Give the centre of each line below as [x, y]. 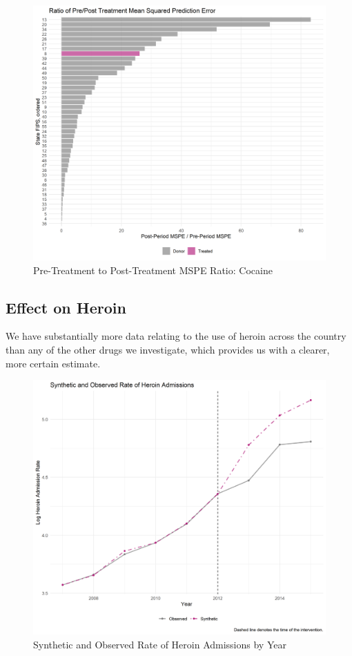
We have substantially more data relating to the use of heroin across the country [176, 336]
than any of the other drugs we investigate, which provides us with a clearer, [168, 349]
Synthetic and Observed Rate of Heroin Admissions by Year [160, 644]
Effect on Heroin [66, 307]
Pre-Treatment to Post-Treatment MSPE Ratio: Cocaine [153, 270]
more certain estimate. [53, 363]
